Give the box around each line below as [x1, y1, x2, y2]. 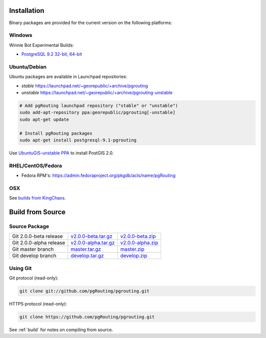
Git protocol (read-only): [9, 275, 59, 281]
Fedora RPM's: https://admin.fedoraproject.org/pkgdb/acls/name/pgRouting [21, 172, 176, 178]
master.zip [120, 246, 145, 253]
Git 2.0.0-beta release [12, 233, 63, 240]
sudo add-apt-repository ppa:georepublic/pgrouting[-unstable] [19, 110, 176, 115]
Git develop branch [12, 252, 57, 259]
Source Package [9, 223, 49, 230]
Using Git [9, 265, 32, 271]
